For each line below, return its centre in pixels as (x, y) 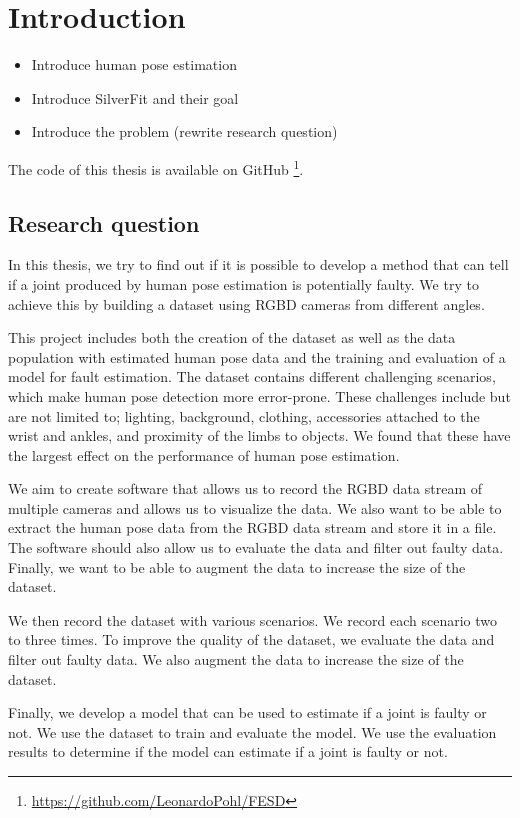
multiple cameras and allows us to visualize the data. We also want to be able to (255, 507)
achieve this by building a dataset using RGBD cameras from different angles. (246, 303)
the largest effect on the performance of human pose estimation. (204, 454)
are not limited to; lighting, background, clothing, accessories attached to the (244, 415)
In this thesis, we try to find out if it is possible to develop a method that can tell (258, 264)
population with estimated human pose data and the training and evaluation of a (257, 356)
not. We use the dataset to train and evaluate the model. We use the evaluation (252, 731)
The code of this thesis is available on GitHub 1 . (156, 167)
